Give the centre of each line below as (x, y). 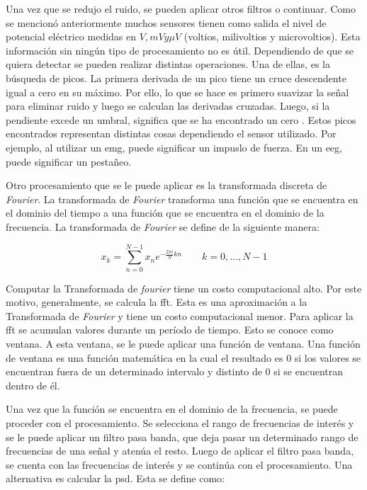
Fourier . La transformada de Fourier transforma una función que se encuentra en (182, 199)
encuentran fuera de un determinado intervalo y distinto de (134, 371)
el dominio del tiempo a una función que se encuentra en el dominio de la (165, 213)
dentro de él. (33, 385)
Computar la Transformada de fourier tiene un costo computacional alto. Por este (184, 288)
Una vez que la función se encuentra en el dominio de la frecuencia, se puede (172, 409)
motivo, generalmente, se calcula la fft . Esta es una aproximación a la (157, 302)
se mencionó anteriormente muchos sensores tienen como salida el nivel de (166, 22)
